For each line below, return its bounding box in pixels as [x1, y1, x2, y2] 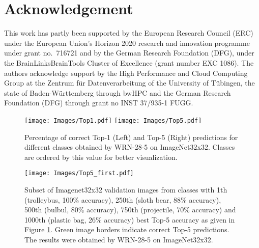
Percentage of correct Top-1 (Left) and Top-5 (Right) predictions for [24, 131, 238, 142]
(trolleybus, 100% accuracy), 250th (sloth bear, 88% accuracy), [24, 194, 221, 205]
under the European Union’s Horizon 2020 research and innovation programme [4, 37, 250, 48]
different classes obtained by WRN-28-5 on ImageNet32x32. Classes [24, 142, 235, 152]
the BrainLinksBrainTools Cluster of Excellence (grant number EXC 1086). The [4, 57, 254, 68]
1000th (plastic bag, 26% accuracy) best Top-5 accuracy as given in [24, 214, 235, 225]
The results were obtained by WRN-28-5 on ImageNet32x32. [24, 234, 213, 244]
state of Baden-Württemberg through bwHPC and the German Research [4, 87, 231, 98]
